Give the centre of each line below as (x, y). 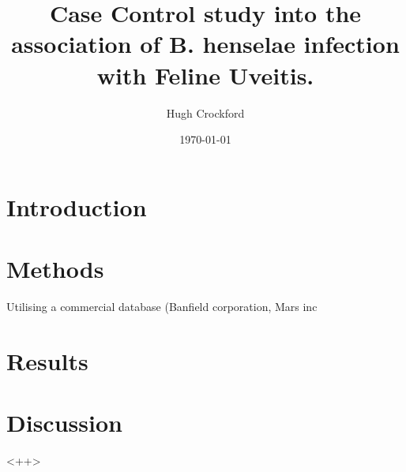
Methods (55, 269)
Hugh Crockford (205, 112)
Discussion (64, 423)
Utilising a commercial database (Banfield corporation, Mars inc (162, 306)
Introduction (77, 206)
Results (47, 360)
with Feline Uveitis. (205, 75)
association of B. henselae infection (205, 44)
